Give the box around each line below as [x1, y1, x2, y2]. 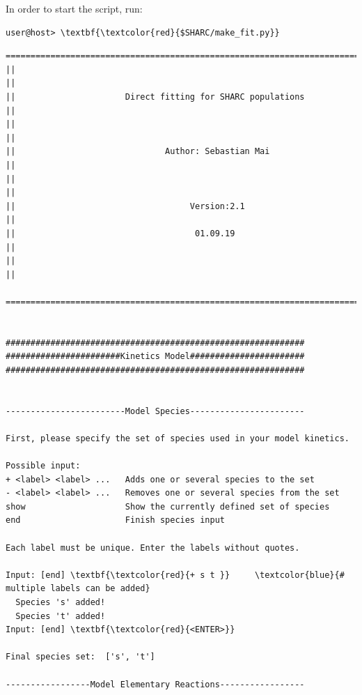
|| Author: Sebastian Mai [6, 146, 270, 157]
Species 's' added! [15, 597, 106, 607]
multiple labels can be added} [6, 583, 150, 594]
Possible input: [6, 461, 81, 471]
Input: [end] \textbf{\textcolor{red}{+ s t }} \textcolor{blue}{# [6, 570, 345, 580]
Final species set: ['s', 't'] [6, 652, 155, 662]
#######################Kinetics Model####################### [6, 351, 305, 362]
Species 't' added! [15, 611, 106, 621]
